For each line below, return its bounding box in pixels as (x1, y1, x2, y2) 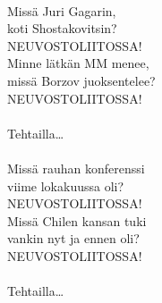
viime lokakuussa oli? (7, 176, 124, 195)
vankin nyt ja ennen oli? (7, 229, 140, 248)
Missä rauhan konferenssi (7, 158, 145, 177)
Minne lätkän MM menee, (7, 54, 149, 72)
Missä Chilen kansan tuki (7, 211, 147, 230)
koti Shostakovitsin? (7, 19, 117, 38)
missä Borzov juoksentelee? (7, 71, 156, 89)
